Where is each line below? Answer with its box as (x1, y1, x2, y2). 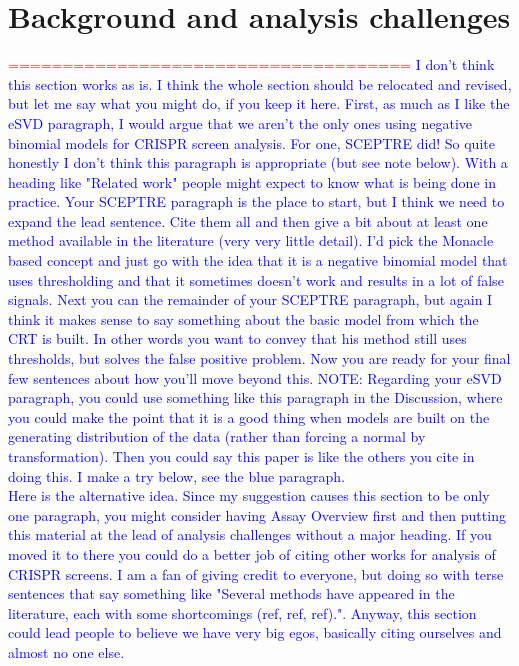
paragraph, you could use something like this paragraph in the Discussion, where (8, 387, 503, 408)
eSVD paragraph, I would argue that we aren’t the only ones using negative (8, 112, 473, 133)
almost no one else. (8, 641, 125, 662)
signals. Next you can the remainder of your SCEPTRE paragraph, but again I (8, 289, 493, 310)
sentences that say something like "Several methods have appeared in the (8, 583, 455, 604)
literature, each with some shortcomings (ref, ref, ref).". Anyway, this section (8, 602, 477, 623)
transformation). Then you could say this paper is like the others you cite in (8, 446, 475, 466)
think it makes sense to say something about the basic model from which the (8, 308, 479, 329)
